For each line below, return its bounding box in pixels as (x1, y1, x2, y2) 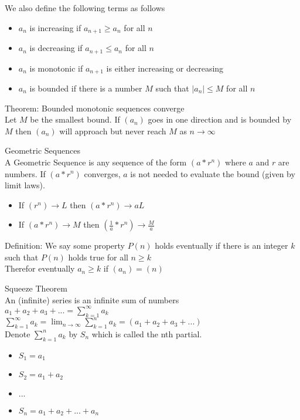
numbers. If (5, 167, 46, 179)
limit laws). (5, 179, 45, 191)
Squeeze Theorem (5, 282, 67, 294)
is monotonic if (29, 62, 83, 74)
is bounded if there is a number (29, 82, 142, 94)
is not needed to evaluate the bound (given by (130, 167, 295, 179)
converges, (84, 167, 121, 179)
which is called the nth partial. (91, 327, 202, 340)
